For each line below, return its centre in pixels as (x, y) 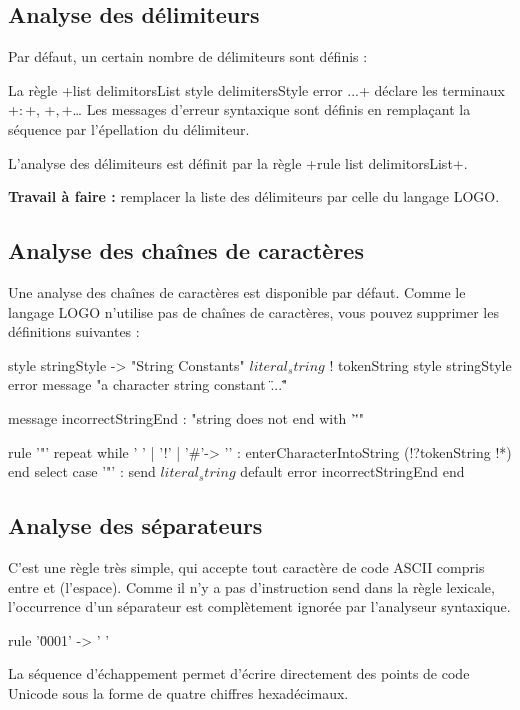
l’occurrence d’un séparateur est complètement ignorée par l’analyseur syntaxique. (259, 606)
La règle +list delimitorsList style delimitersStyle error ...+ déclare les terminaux (256, 89)
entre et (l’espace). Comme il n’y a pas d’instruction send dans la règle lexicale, (251, 586)
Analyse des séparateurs (135, 525)
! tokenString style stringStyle (420, 364)
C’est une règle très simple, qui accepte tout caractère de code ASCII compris (246, 566)
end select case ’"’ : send (82, 471)
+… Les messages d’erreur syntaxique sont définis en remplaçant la (266, 109)
